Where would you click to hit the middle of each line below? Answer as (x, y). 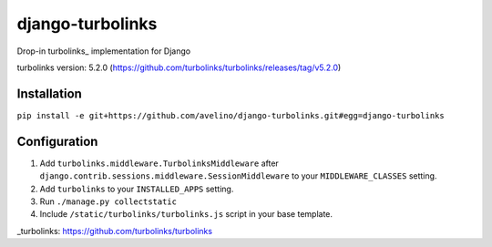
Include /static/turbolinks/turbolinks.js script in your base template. (186, 214)
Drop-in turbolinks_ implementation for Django (104, 51)
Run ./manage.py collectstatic (108, 201)
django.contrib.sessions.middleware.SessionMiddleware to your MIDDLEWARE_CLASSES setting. (238, 176)
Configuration (57, 141)
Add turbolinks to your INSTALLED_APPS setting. (137, 189)
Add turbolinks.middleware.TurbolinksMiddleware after (159, 163)
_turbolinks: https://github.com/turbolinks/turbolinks (115, 231)
